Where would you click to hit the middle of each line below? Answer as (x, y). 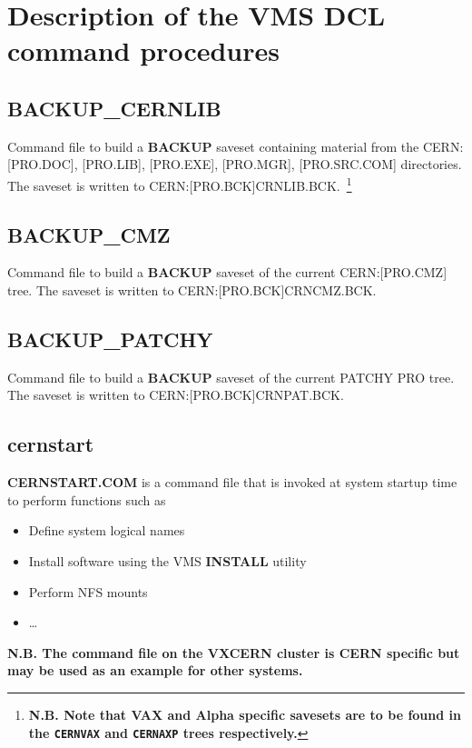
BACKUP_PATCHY (110, 339)
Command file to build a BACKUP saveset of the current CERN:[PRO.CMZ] (227, 272)
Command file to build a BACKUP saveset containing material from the (213, 146)
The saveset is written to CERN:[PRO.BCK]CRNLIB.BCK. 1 (180, 184)
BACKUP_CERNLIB (114, 108)
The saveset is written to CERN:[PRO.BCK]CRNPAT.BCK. (176, 395)
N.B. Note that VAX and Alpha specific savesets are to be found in (245, 714)
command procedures (143, 50)
